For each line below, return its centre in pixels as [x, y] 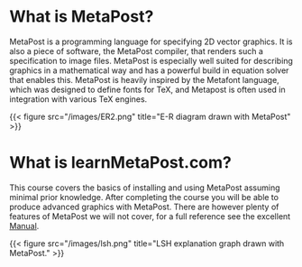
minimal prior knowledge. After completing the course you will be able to [144, 197]
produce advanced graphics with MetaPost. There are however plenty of [144, 207]
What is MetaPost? [82, 17]
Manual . [24, 226]
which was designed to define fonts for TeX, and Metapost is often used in [147, 89]
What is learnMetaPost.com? [121, 163]
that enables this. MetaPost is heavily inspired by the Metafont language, [144, 79]
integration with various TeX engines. [78, 99]
